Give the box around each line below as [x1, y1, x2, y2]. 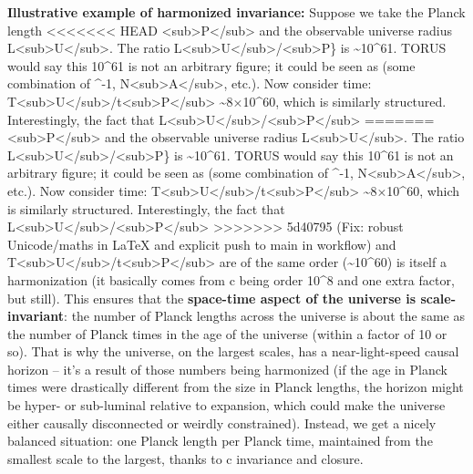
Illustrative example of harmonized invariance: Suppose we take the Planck [7, 3, 466, 21]
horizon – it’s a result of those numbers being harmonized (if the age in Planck [7, 359, 447, 378]
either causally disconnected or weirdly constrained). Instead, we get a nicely [7, 413, 437, 432]
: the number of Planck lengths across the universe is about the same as [64, 306, 465, 325]
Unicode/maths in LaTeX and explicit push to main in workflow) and [7, 234, 396, 253]
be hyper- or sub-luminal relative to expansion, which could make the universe [7, 396, 446, 415]
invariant [7, 306, 65, 325]
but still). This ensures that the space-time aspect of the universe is [7, 288, 416, 307]
